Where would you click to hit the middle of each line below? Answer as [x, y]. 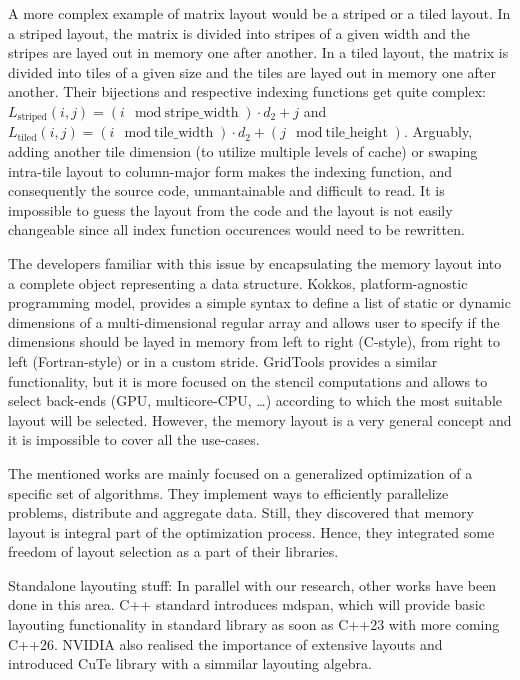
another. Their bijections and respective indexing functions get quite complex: [247, 91]
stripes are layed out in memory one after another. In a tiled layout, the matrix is [258, 52]
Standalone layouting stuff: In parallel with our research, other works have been [252, 584]
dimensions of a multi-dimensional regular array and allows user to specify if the [254, 321]
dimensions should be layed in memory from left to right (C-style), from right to [254, 341]
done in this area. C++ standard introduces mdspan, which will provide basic [246, 604]
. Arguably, [438, 131]
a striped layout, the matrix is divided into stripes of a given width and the [239, 32]
